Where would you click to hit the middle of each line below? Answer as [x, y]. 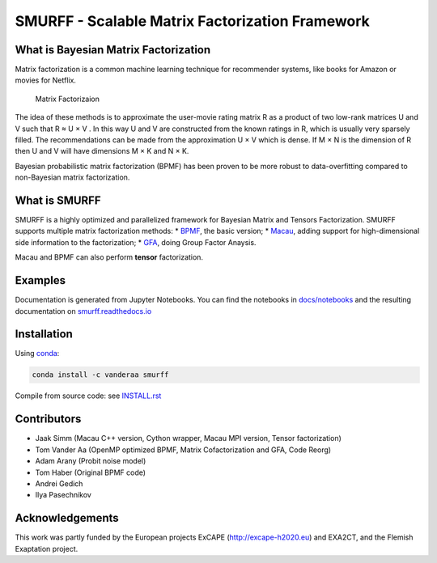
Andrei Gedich [59, 483]
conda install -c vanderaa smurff [100, 375]
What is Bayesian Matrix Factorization [113, 50]
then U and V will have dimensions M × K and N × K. [102, 151]
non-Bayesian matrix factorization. [72, 177]
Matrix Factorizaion [68, 99]
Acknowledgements [67, 518]
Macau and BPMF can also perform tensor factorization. [109, 257]
